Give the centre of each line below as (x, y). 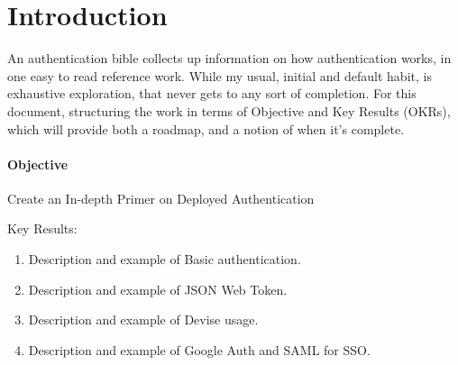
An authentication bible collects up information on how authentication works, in (229, 58)
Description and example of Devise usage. (143, 319)
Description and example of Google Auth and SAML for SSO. (199, 349)
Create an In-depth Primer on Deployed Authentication (161, 198)
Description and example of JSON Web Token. (158, 289)
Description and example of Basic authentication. (165, 259)
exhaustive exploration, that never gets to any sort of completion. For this (212, 93)
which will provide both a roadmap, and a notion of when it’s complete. (206, 128)
